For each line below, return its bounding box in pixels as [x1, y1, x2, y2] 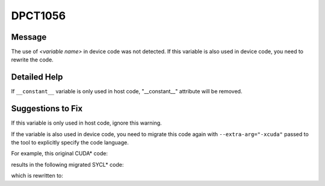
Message [11, 32, 47, 42]
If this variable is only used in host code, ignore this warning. [11, 119, 162, 126]
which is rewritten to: [11, 172, 63, 179]
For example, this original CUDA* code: [11, 150, 108, 157]
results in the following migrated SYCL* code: [11, 161, 124, 168]
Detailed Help [11, 72, 63, 82]
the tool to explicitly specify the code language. [11, 139, 129, 146]
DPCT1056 [11, 9, 66, 22]
